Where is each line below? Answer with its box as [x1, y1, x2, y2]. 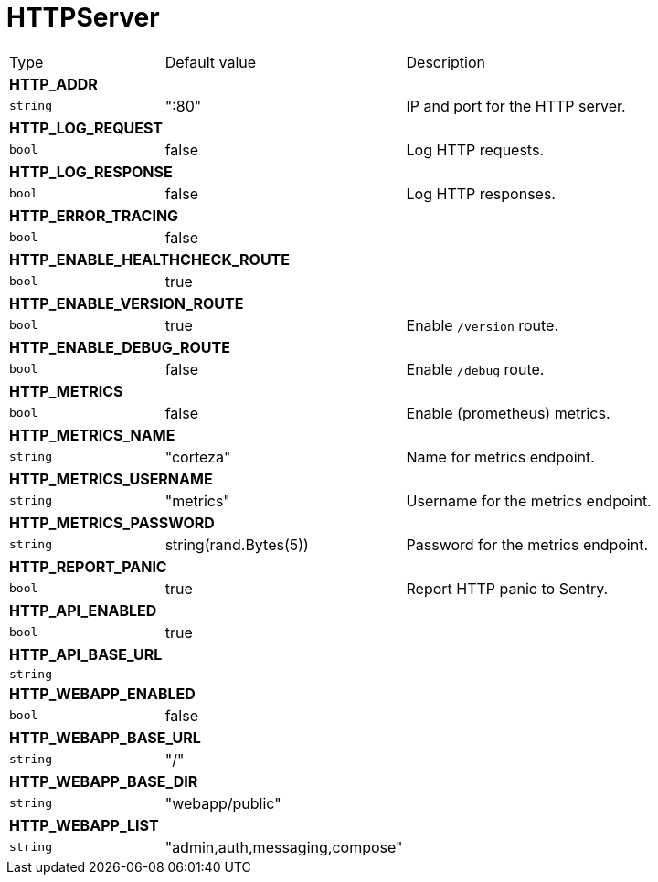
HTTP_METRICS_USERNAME [9, 469, 213, 488]
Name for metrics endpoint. [406, 447, 595, 466]
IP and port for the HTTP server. [406, 96, 626, 115]
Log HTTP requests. [406, 140, 544, 159]
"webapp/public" [164, 793, 281, 813]
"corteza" [164, 447, 231, 466]
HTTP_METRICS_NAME [9, 425, 175, 444]
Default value [164, 52, 257, 71]
